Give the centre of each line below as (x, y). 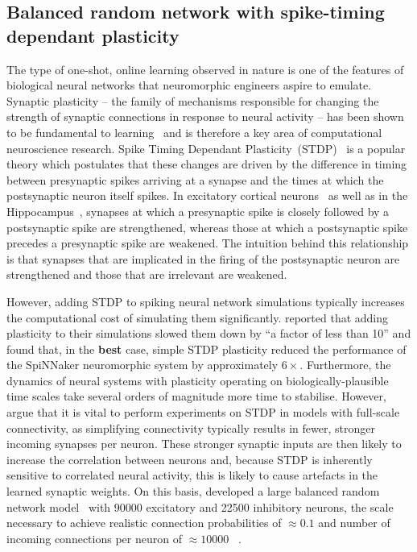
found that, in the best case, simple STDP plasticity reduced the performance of (206, 349)
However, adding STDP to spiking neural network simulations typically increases (206, 301)
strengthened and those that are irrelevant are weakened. (147, 274)
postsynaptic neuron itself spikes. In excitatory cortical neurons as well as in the (207, 195)
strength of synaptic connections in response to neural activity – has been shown (205, 116)
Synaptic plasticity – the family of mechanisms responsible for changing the (193, 100)
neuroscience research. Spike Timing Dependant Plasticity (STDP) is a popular (206, 148)
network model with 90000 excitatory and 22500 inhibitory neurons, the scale (200, 506)
